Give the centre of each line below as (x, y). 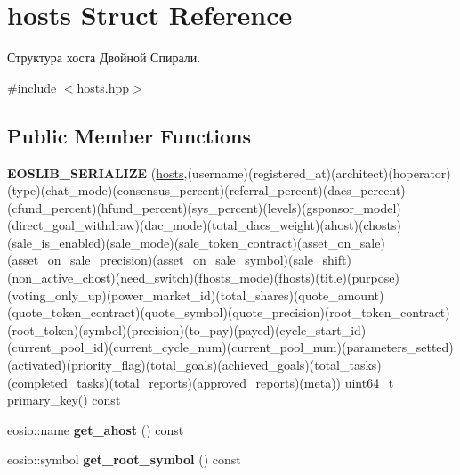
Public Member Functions (129, 135)
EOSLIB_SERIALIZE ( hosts (96, 172)
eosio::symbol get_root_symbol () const (124, 459)
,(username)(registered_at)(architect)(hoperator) (317, 172)
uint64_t (369, 382)
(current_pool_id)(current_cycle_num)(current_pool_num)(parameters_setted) (230, 347)
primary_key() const (64, 400)
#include (32, 87)
